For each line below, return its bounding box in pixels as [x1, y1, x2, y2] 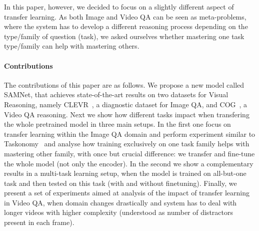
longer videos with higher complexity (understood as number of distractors [4, 207, 233, 217]
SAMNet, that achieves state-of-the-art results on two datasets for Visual [4, 89, 228, 100]
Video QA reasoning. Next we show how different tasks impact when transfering [4, 109, 249, 119]
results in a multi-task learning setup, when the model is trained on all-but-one [4, 168, 246, 178]
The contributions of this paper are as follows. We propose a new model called [4, 79, 244, 90]
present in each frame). [4, 217, 74, 227]
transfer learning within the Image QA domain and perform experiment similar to [4, 128, 255, 139]
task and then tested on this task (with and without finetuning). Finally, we [4, 177, 237, 188]
